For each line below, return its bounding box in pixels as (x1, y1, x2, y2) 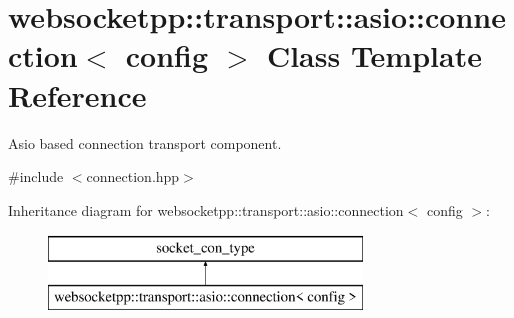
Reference (8, 74, 147, 115)
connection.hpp (86, 166, 180, 187)
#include (8, 166, 64, 187)
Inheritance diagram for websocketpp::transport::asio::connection (8, 199, 404, 220)
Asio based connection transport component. (8, 132, 282, 153)
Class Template (266, 35, 482, 76)
